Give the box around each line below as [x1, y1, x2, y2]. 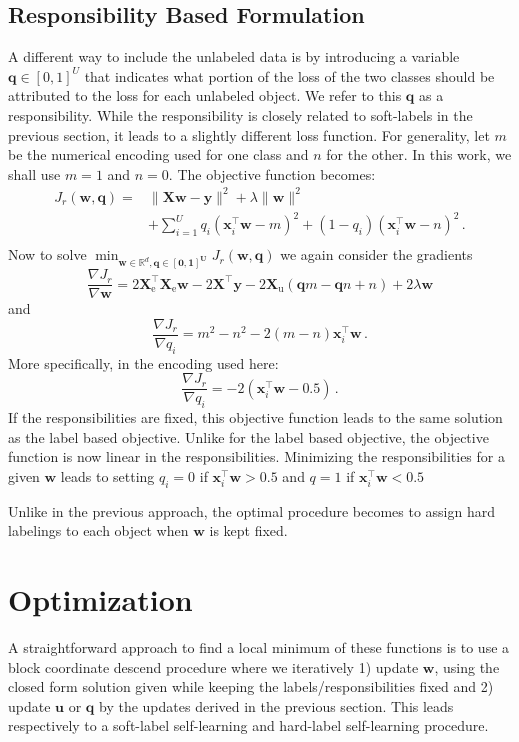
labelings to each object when [8, 520, 189, 541]
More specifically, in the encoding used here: [8, 352, 279, 373]
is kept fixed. [209, 520, 288, 541]
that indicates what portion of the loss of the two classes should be [84, 65, 495, 86]
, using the [434, 656, 500, 677]
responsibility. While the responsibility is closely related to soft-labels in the [8, 104, 473, 125]
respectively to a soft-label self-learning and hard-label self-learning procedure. [8, 715, 489, 736]
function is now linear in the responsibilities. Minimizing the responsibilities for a [8, 446, 505, 467]
